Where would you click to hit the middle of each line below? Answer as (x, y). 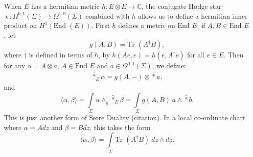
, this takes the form (120, 127)
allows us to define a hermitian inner (193, 15)
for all (196, 55)
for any (15, 65)
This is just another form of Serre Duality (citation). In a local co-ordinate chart (125, 118)
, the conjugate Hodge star (182, 6)
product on (21, 25)
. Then (234, 55)
